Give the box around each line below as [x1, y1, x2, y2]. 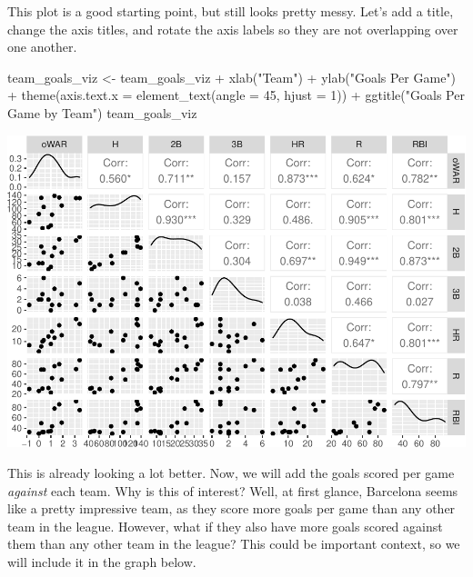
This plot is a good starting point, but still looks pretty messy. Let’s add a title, [7, 2, 454, 20]
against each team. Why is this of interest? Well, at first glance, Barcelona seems [7, 481, 458, 500]
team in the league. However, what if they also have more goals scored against [7, 516, 443, 535]
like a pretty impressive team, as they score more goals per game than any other [7, 499, 456, 518]
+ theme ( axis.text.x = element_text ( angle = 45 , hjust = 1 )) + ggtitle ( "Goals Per [7, 85, 465, 104]
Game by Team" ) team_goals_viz [7, 103, 197, 122]
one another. [7, 37, 77, 56]
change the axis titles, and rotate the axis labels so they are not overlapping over [7, 19, 458, 38]
